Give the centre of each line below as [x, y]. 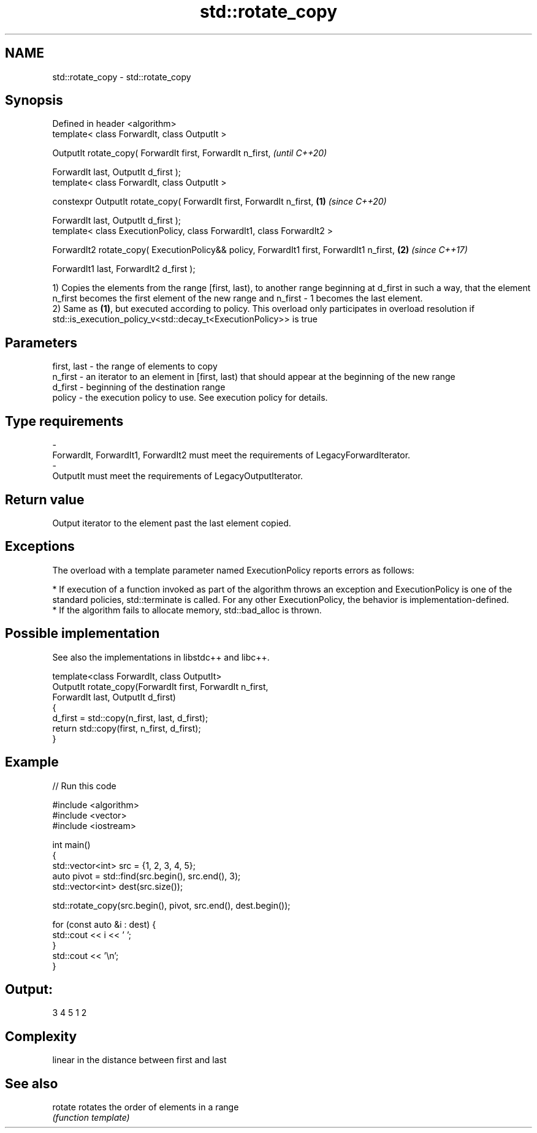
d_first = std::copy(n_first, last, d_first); [130, 718]
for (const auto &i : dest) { [104, 924]
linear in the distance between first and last [139, 1060]
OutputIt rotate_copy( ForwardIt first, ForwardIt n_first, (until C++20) [190, 153]
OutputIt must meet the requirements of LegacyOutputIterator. [178, 476]
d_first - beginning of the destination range [139, 387]
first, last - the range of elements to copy [135, 366]
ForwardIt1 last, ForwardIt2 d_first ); [124, 269]
